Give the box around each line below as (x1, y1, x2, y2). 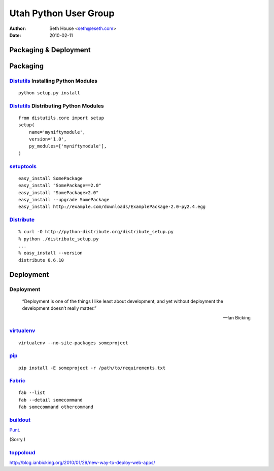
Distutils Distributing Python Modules (9, 102, 104, 109)
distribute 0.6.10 (18, 257, 64, 263)
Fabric (9, 377, 25, 384)
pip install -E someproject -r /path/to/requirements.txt (18, 365, 166, 371)
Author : (9, 25, 26, 31)
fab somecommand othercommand (18, 404, 94, 410)
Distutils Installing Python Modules (9, 77, 97, 84)
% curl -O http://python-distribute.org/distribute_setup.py (18, 229, 174, 235)
